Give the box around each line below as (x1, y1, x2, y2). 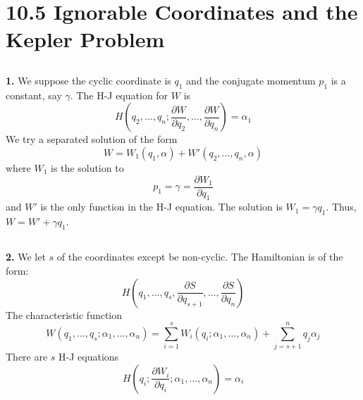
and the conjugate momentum (186, 73, 316, 87)
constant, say (6, 87, 62, 102)
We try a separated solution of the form (6, 132, 178, 146)
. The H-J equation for (70, 87, 168, 102)
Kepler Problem (6, 25, 165, 54)
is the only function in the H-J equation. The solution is (40, 199, 283, 214)
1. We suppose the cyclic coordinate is (6, 73, 171, 87)
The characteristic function (6, 307, 123, 322)
